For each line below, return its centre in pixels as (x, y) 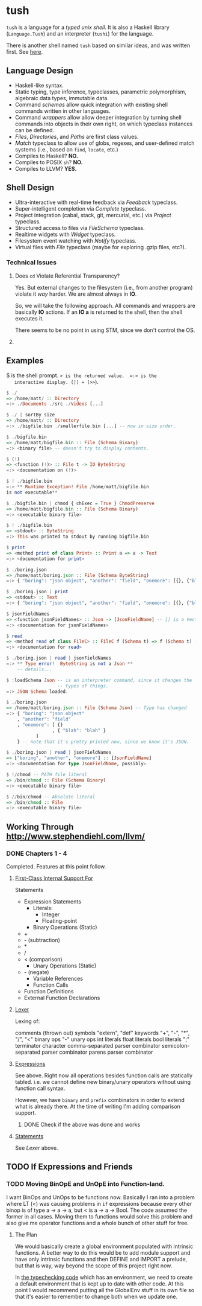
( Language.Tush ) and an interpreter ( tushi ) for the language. (80, 33)
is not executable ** (32, 492)
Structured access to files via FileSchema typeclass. (80, 228)
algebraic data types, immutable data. (62, 98)
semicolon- (176, 1045)
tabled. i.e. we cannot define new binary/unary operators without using (103, 1081)
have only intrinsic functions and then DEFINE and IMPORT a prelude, (101, 1259)
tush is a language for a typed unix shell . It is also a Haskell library (88, 27)
